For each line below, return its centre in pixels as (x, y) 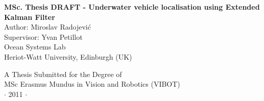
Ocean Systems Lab (35, 47)
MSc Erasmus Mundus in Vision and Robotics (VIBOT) (92, 84)
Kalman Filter (30, 17)
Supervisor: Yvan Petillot (43, 36)
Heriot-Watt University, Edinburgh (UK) (68, 56)
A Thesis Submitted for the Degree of (63, 74)
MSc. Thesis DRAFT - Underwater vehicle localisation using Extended (132, 7)
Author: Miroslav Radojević (47, 27)
